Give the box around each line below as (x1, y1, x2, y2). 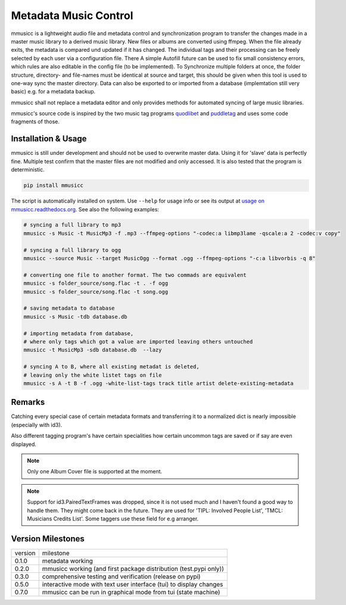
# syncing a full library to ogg (23, 247, 121, 253)
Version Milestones (11, 534, 85, 544)
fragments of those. (11, 118, 60, 125)
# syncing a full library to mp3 (23, 222, 121, 229)
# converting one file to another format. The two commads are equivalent (23, 272, 247, 278)
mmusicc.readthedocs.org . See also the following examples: (11, 205, 160, 213)
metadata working (42, 557, 93, 565)
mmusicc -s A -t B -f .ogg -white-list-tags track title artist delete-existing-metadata (23, 380, 294, 386)
